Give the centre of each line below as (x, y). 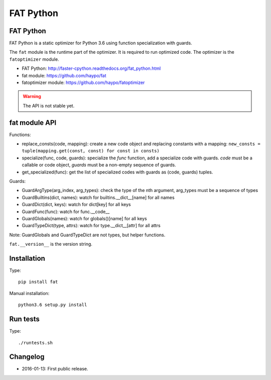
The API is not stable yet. (49, 106)
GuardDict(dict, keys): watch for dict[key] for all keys (76, 205)
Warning (32, 97)
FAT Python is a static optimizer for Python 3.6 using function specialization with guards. (101, 43)
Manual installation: (29, 293)
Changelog (27, 357)
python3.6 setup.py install (53, 305)
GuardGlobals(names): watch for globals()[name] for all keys (85, 218)
